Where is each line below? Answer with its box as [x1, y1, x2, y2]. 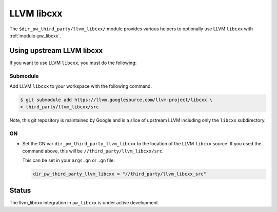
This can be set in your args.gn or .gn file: [22, 157, 115, 164]
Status [9, 186, 31, 195]
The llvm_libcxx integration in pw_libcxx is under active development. [9, 199, 160, 205]
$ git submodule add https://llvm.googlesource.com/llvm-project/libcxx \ [20, 97, 213, 103]
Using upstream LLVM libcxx [9, 46, 103, 55]
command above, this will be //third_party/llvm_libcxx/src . [22, 148, 164, 154]
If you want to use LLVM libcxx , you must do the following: [9, 60, 137, 66]
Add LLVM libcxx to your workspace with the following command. [9, 83, 152, 89]
